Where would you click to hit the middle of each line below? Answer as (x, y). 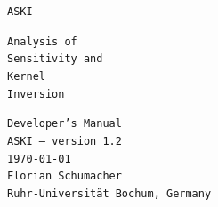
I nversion (36, 94)
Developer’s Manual (65, 124)
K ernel (26, 76)
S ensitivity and (55, 59)
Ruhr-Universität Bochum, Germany (109, 193)
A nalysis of (42, 41)
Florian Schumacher (65, 176)
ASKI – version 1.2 (65, 141)
